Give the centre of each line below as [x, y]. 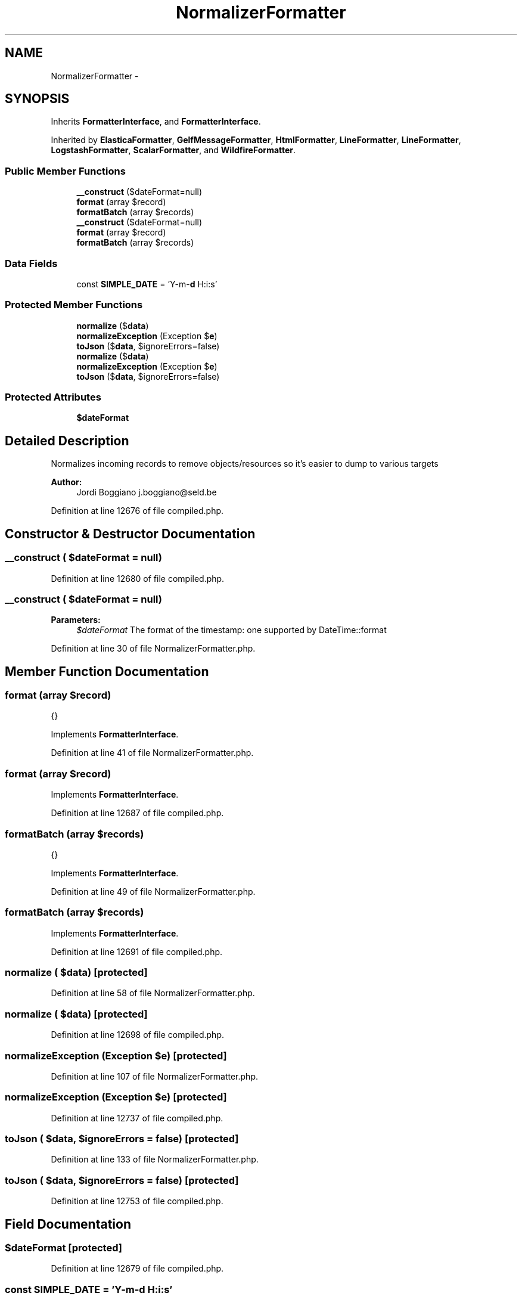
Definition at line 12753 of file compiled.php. [137, 1201]
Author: [66, 482]
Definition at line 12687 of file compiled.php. [137, 813]
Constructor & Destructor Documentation [130, 534]
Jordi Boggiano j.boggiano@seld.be [147, 492]
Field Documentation [68, 1224]
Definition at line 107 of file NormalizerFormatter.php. [154, 1076]
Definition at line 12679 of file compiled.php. [137, 1269]
